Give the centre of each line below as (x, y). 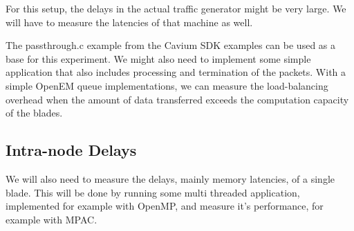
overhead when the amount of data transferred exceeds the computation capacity (177, 99)
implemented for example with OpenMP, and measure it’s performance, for (165, 206)
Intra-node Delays (71, 150)
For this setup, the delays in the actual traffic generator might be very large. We (176, 8)
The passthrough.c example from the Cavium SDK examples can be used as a (171, 45)
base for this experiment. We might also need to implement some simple (158, 58)
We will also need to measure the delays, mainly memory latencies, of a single (170, 178)
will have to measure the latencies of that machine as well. (129, 22)
